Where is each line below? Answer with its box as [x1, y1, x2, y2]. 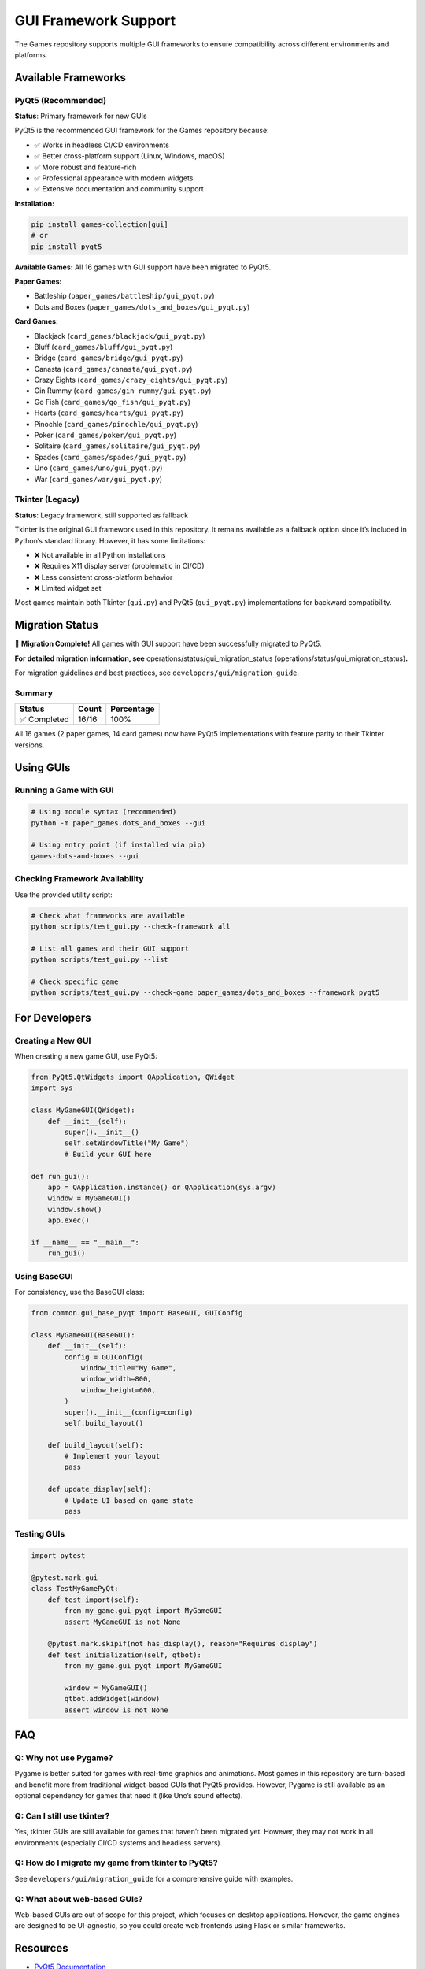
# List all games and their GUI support [31, 944, 189, 953]
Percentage [110, 703, 155, 714]
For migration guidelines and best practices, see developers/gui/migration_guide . [14, 668, 299, 677]
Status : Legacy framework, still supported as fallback [14, 510, 189, 520]
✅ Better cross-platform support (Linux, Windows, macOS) [34, 151, 225, 161]
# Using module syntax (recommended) [31, 807, 177, 817]
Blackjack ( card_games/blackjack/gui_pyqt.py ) [34, 331, 205, 340]
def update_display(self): [47, 1485, 153, 1494]
